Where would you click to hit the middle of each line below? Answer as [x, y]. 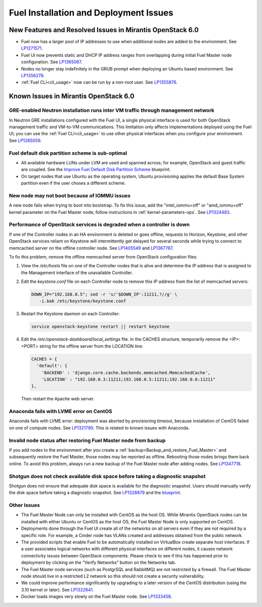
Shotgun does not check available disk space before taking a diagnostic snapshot [107, 476]
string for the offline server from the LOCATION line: [91, 346]
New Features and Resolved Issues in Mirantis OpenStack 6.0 [104, 30]
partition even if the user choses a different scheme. [74, 183]
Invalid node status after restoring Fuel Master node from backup [87, 440]
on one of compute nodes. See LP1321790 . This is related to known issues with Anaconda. [99, 428]
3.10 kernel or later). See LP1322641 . [57, 590]
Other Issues [25, 505]
